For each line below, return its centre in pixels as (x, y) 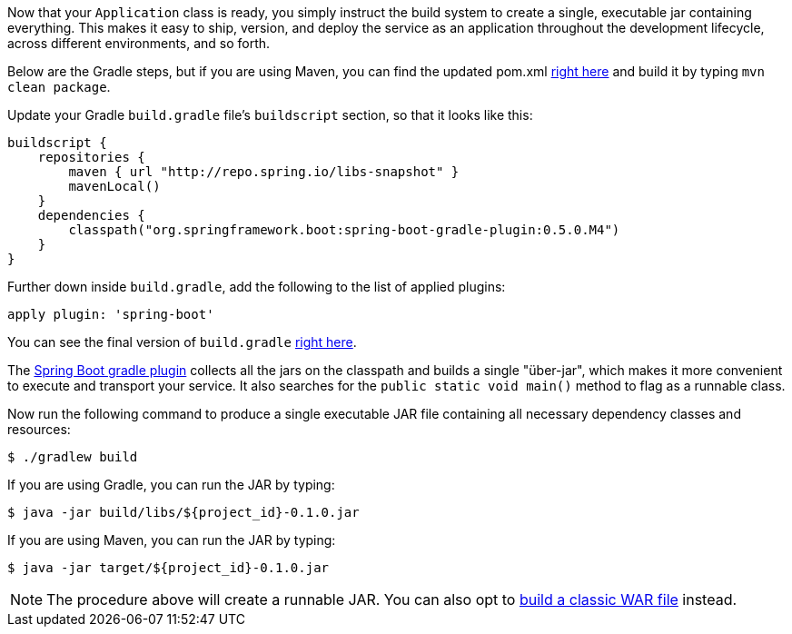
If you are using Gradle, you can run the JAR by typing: (171, 485)
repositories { (91, 157)
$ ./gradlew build (73, 457)
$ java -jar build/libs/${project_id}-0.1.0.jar (183, 512)
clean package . (59, 87)
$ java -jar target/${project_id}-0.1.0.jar (168, 568)
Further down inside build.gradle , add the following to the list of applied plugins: (257, 287)
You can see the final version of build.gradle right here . (182, 342)
